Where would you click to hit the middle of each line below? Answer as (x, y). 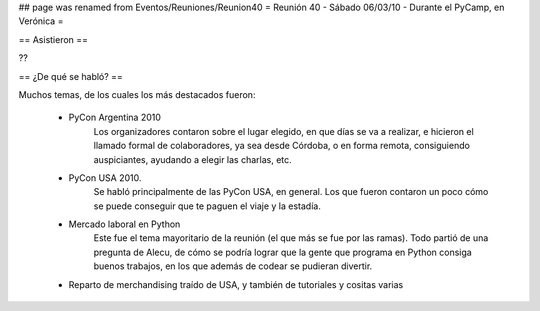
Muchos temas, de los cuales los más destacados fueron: (137, 94)
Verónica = (41, 21)
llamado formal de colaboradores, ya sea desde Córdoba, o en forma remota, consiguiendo (281, 146)
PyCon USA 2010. (105, 177)
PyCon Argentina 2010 (115, 117)
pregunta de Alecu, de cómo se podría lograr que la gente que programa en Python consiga (282, 252)
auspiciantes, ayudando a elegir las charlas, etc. (192, 159)
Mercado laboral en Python (124, 224)
